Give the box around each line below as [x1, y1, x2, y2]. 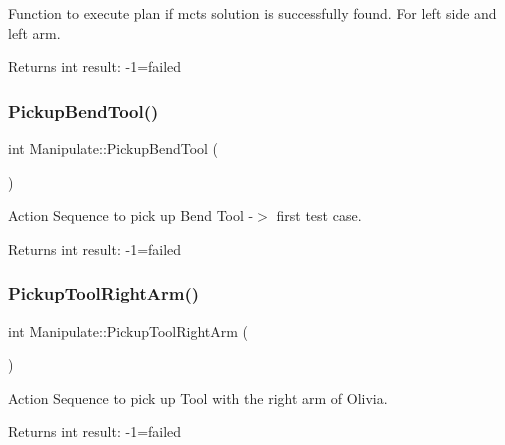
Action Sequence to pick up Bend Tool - [8, 205, 254, 226]
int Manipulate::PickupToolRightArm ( [8, 320, 249, 341]
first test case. [276, 205, 362, 226]
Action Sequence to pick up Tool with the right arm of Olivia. [8, 387, 388, 408]
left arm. [8, 22, 61, 43]
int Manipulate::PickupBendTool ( [8, 138, 219, 158]
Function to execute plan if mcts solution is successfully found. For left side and [8, 3, 497, 23]
